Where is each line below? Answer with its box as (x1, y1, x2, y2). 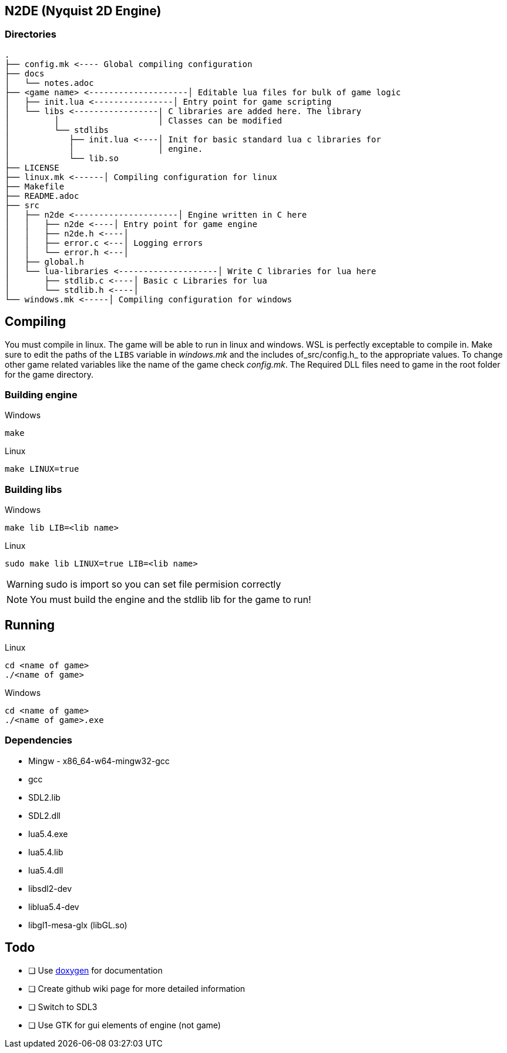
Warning (6, 578, 43, 591)
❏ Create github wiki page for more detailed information (28, 983, 246, 994)
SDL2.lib (28, 792, 61, 802)
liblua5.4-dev (28, 901, 79, 912)
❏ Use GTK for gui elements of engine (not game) (28, 1019, 221, 1030)
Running (5, 617, 55, 632)
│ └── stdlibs (5, 125, 109, 135)
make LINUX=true (5, 464, 79, 474)
